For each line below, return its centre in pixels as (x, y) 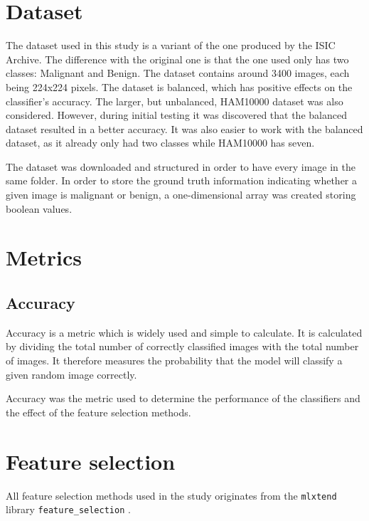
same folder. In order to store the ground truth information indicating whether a (182, 180)
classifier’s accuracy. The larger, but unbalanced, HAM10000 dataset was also (175, 101)
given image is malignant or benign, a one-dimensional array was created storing (181, 195)
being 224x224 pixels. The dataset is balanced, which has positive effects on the (179, 86)
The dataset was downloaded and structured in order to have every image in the (181, 166)
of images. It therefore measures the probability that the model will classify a (174, 361)
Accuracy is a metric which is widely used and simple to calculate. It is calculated (184, 332)
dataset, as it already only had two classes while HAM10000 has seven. (160, 143)
